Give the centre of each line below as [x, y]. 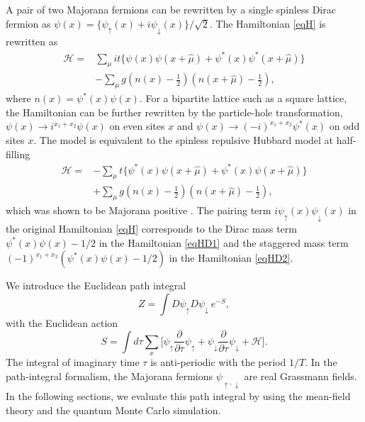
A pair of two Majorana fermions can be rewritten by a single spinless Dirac [171, 9]
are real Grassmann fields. [301, 376]
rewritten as [32, 41]
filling [18, 154]
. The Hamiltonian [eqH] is [268, 23]
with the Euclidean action [62, 322]
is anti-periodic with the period [218, 362]
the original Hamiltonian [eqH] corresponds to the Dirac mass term [151, 229]
